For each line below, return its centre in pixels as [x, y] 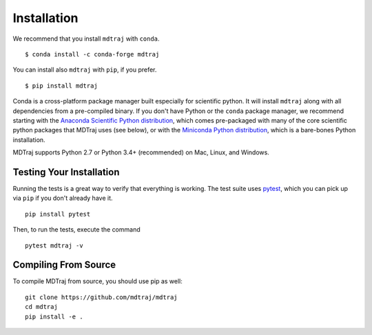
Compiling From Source [64, 265]
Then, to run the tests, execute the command [76, 230]
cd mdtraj [41, 307]
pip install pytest [58, 214]
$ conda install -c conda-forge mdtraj [92, 54]
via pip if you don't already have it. [63, 198]
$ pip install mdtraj [61, 85]
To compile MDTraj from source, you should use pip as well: [97, 281]
